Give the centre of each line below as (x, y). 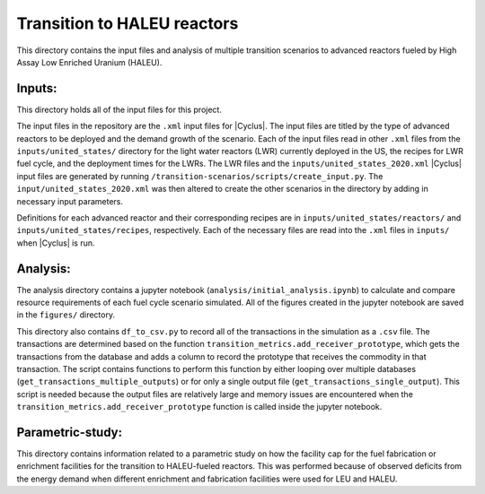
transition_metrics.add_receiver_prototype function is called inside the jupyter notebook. (199, 407)
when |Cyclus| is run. (56, 243)
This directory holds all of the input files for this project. (119, 109)
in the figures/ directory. (66, 315)
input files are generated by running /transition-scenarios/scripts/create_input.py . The (200, 176)
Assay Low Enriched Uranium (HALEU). (89, 62)
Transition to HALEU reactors (128, 23)
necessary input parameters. (70, 201)
